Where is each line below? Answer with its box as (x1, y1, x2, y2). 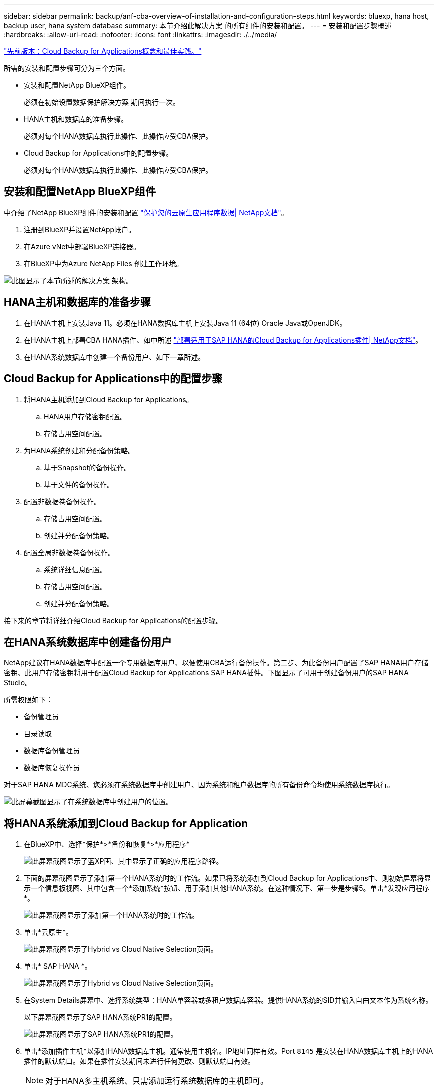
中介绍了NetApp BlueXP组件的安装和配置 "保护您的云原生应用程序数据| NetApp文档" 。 (4, 208, 288, 217)
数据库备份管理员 (24, 746, 80, 755)
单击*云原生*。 (24, 928, 73, 937)
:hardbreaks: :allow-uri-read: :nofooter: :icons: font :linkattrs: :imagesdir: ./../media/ (4, 30, 277, 39)
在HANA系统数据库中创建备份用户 (4, 635, 172, 648)
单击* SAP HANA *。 (24, 962, 92, 971)
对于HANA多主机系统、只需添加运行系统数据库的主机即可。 (45, 1076, 269, 1086)
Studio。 (4, 678, 32, 687)
